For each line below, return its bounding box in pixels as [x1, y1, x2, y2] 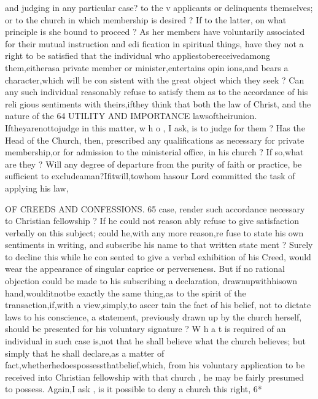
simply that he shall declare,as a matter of [5, 346, 165, 359]
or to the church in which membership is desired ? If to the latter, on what [5, 13, 287, 26]
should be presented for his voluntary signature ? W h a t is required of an [5, 322, 286, 335]
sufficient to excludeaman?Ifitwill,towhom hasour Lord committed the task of [5, 169, 295, 182]
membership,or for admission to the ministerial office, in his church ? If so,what [5, 145, 304, 158]
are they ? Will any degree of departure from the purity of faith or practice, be [5, 157, 302, 170]
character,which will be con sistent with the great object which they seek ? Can [5, 73, 304, 86]
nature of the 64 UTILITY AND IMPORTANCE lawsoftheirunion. [5, 109, 257, 122]
